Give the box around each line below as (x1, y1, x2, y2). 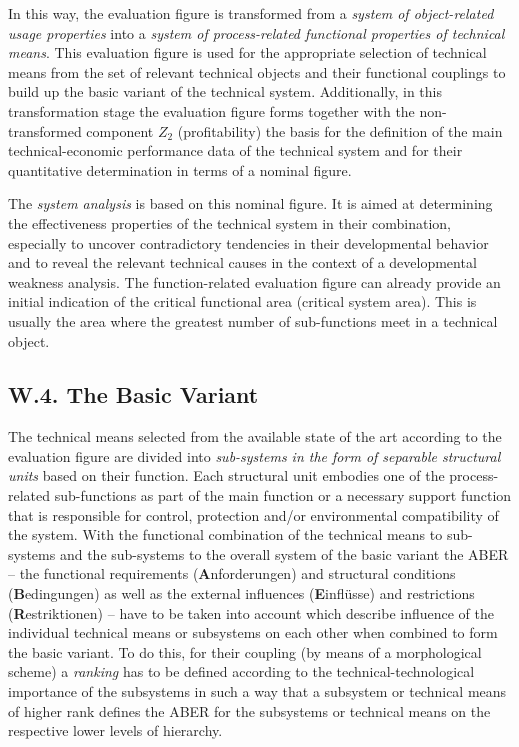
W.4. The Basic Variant (8, 379, 259, 410)
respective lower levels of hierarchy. (8, 720, 223, 741)
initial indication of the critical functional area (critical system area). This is (8, 291, 477, 312)
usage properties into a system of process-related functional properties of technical (8, 22, 505, 43)
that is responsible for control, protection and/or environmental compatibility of (8, 504, 499, 525)
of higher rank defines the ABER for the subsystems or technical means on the (8, 700, 491, 721)
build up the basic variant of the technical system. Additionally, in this (8, 81, 442, 102)
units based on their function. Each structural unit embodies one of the (8, 465, 445, 486)
